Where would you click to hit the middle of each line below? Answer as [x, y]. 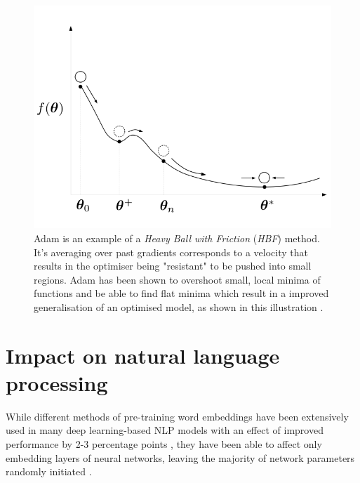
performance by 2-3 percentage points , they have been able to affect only [164, 444]
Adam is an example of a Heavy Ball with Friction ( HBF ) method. [177, 238]
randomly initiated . [49, 471]
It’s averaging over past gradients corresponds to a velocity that [171, 252]
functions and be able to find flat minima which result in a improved [181, 293]
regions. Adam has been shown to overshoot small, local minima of [177, 279]
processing [57, 382]
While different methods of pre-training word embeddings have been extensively [177, 416]
